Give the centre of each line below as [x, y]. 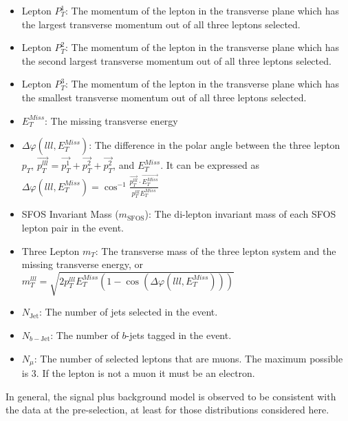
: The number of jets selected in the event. [129, 312]
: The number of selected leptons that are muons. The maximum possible [188, 358]
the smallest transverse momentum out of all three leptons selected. [164, 97]
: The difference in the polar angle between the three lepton [215, 145]
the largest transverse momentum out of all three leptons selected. [161, 24]
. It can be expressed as [210, 165]
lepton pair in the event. [73, 228]
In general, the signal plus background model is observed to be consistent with [171, 396]
